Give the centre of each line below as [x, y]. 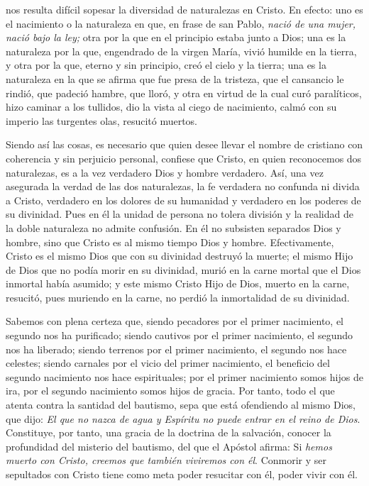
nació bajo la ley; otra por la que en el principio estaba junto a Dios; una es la [176, 37]
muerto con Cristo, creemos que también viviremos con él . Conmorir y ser [166, 460]
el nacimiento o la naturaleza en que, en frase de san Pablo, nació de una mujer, [181, 23]
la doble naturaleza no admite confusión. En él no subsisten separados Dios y [174, 227]
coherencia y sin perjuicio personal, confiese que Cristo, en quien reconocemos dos [184, 158]
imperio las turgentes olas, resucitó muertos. [102, 120]
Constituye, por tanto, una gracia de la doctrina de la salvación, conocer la [169, 432]
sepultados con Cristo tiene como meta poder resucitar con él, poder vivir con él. [182, 474]
